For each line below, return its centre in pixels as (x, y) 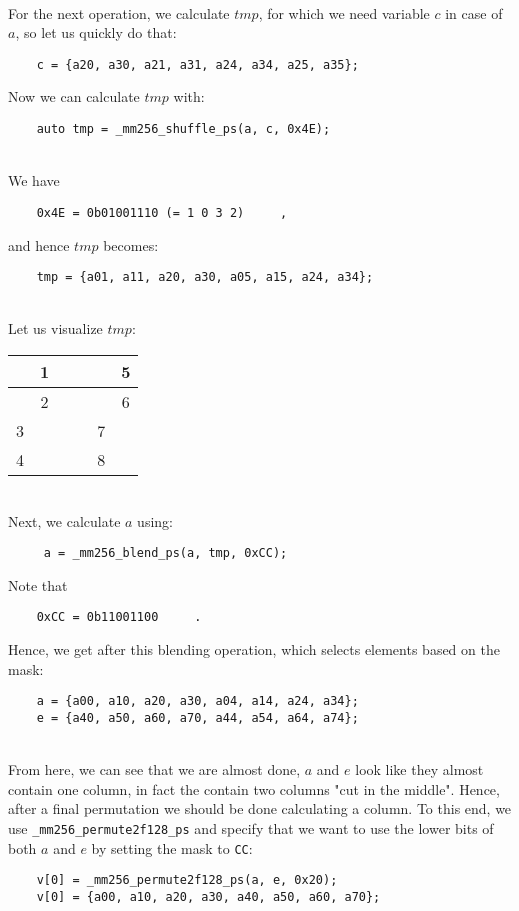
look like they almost (419, 769)
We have (34, 180)
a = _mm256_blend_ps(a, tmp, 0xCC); (165, 553)
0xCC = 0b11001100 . (119, 617)
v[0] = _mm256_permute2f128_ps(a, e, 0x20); (187, 880)
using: (155, 520)
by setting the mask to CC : (172, 847)
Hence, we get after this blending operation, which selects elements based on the (254, 649)
